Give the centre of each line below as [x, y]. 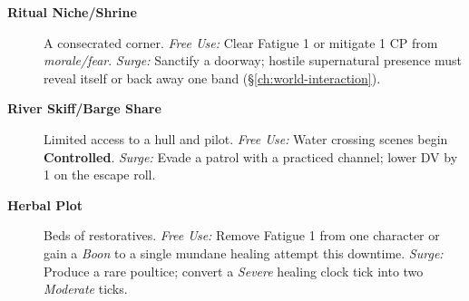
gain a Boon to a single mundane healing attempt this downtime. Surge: [244, 252]
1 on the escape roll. [100, 175]
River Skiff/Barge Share [84, 108]
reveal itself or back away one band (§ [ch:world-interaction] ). [212, 78]
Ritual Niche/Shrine [72, 12]
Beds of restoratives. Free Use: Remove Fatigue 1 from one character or [242, 235]
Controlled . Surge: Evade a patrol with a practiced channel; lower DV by [251, 156]
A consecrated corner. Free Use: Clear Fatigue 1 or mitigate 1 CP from [241, 42]
